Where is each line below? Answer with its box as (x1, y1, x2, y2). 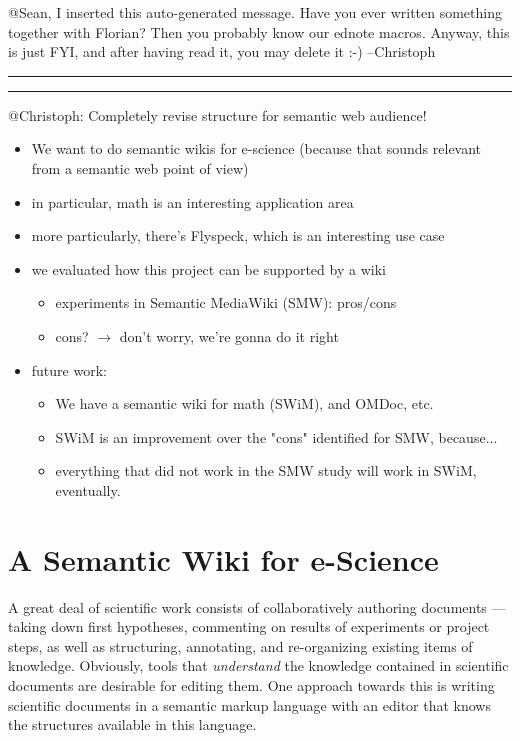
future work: (31, 359, 107, 380)
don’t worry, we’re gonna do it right (119, 325, 339, 346)
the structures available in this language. (8, 714, 257, 735)
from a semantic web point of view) (31, 157, 249, 178)
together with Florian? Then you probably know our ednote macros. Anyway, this (8, 21, 510, 42)
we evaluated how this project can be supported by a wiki (31, 258, 386, 279)
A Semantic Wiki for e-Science (8, 538, 439, 579)
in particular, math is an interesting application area (31, 191, 354, 212)
